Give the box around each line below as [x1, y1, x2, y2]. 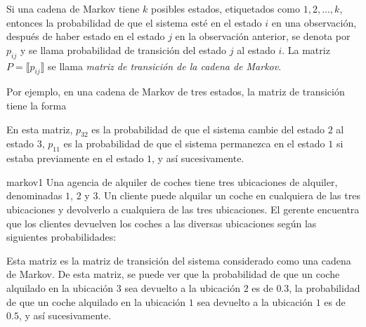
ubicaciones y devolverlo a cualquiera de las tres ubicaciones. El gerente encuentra [6, 201, 360, 216]
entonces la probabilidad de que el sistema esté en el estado [6, 15, 262, 29]
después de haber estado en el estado [6, 29, 165, 44]
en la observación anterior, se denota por [175, 29, 351, 44]
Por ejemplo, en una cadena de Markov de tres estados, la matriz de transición [6, 84, 345, 99]
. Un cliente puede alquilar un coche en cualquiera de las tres [98, 188, 360, 203]
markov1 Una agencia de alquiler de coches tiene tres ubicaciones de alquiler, [6, 174, 338, 189]
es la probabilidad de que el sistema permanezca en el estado [63, 136, 325, 151]
